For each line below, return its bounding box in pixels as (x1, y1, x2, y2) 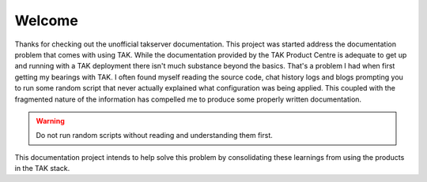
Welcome (14, 12, 78, 29)
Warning (36, 116, 65, 125)
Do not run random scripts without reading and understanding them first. (36, 131, 273, 140)
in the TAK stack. (14, 164, 70, 173)
